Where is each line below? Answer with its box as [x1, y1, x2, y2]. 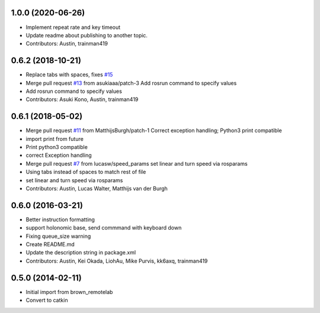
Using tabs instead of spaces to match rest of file [25, 169, 146, 176]
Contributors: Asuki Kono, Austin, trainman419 [25, 96, 139, 103]
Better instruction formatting [25, 216, 95, 223]
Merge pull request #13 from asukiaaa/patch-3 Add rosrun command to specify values [25, 79, 237, 86]
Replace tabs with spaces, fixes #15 [25, 71, 113, 78]
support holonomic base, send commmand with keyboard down [25, 224, 182, 231]
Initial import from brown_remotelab [25, 288, 113, 295]
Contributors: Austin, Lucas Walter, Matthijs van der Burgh [25, 185, 168, 192]
